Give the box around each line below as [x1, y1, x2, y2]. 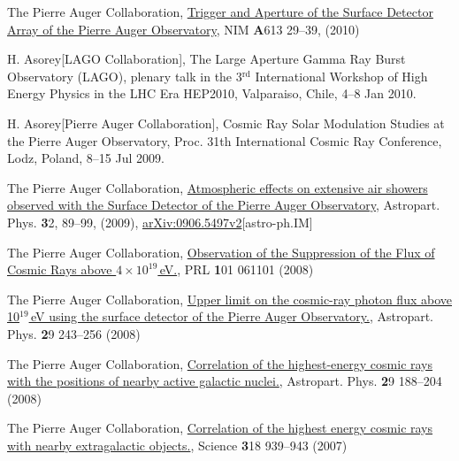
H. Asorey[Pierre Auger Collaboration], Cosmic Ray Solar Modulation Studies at [7, 113, 445, 132]
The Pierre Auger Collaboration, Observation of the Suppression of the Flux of [7, 242, 435, 261]
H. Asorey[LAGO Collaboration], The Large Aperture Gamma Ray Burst [7, 50, 406, 68]
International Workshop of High [255, 66, 428, 85]
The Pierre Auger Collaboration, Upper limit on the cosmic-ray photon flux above [7, 289, 452, 308]
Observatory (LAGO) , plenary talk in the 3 [7, 66, 242, 85]
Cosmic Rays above [7, 260, 112, 279]
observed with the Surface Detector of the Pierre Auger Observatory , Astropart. [7, 196, 440, 214]
